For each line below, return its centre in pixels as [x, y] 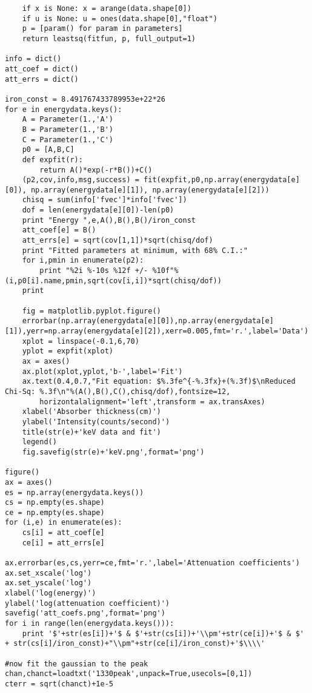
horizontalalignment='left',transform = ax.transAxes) [152, 402]
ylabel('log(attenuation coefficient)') [88, 603]
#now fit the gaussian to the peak [77, 664]
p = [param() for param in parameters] [102, 29]
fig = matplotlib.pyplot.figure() [91, 311]
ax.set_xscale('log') [48, 573]
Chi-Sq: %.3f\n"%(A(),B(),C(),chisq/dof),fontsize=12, [118, 391]
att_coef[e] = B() [59, 230]
